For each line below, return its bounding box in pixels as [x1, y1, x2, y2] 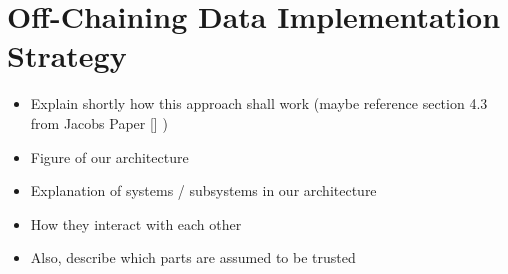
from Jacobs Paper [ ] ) [30, 112, 168, 133]
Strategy [7, 35, 127, 76]
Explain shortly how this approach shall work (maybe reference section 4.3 [30, 93, 488, 114]
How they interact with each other [30, 213, 242, 234]
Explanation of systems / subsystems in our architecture [30, 180, 377, 201]
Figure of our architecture [30, 146, 189, 167]
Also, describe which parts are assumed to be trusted [30, 247, 356, 268]
